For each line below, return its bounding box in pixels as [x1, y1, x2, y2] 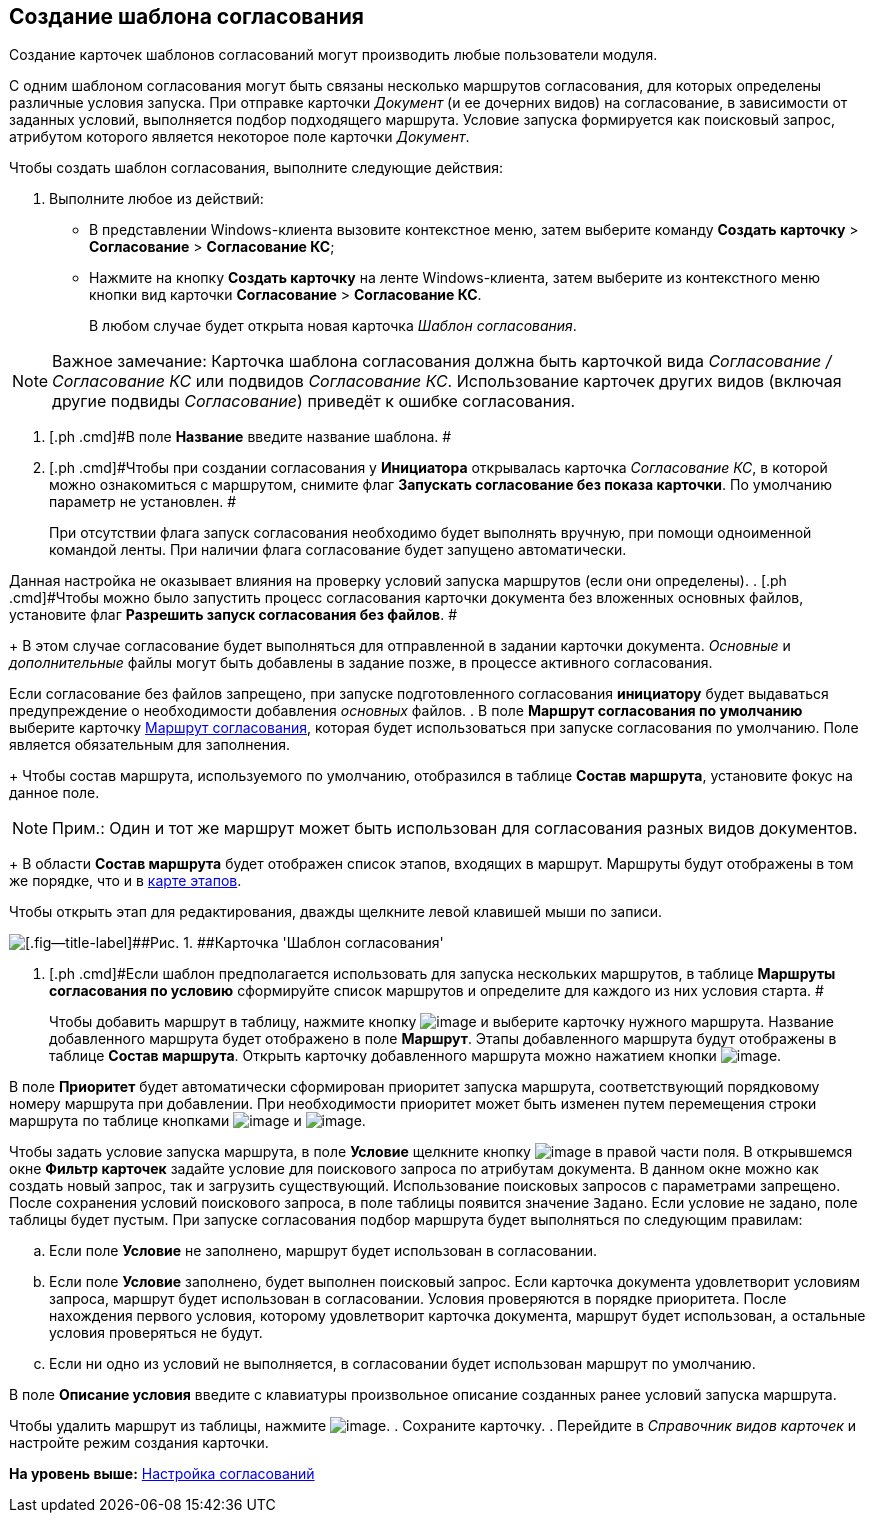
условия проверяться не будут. [49, 1324, 263, 1342]
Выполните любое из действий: [49, 190, 264, 208]
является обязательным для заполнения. [9, 736, 290, 754]
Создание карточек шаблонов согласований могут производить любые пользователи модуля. [9, 46, 658, 64]
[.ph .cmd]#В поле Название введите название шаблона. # [49, 428, 452, 446]
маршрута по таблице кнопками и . [9, 1112, 366, 1130]
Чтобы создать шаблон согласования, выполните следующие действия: [9, 159, 504, 177]
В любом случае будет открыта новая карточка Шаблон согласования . [89, 317, 577, 335]
